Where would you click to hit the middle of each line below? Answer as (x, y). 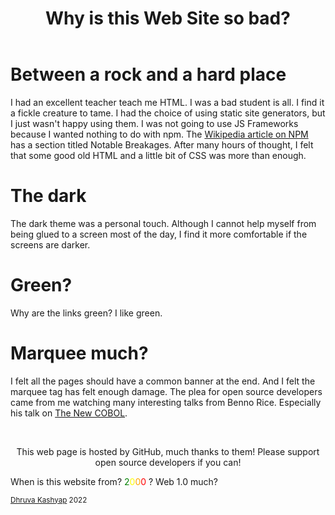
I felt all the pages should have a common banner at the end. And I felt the (163, 381)
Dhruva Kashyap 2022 (49, 500)
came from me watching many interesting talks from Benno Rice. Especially (166, 402)
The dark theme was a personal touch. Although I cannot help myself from (163, 223)
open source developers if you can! (168, 462)
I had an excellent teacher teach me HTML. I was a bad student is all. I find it (167, 102)
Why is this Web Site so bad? (168, 18)
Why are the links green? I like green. (86, 313)
